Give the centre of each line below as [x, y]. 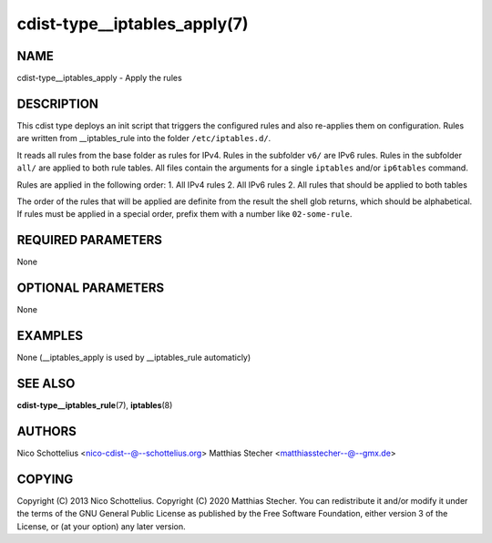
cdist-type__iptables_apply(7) [133, 24]
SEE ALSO [46, 383]
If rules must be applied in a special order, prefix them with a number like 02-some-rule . [184, 214]
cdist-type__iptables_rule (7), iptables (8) [95, 405]
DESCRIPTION [58, 103]
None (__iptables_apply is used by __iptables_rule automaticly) [134, 358]
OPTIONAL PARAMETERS [91, 288]
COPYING [45, 479]
